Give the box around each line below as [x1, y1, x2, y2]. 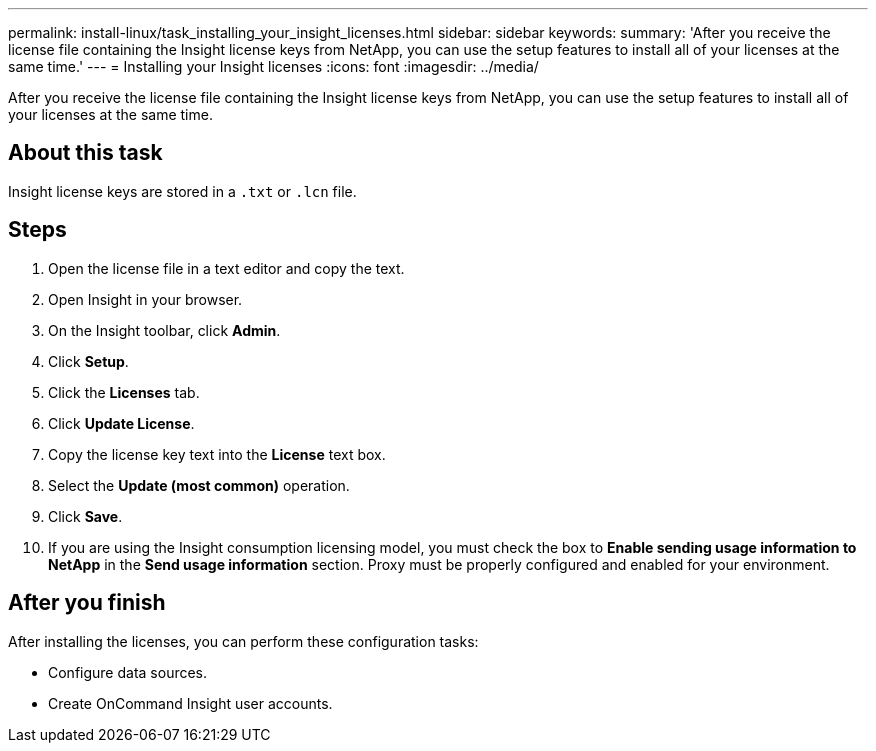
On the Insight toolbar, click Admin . [48, 321, 281, 339]
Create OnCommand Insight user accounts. [48, 694, 333, 712]
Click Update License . [48, 414, 195, 432]
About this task [8, 140, 163, 166]
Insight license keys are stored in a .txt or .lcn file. [8, 182, 357, 200]
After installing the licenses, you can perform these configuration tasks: [8, 632, 479, 650]
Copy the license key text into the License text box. [48, 445, 386, 463]
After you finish [8, 590, 166, 616]
